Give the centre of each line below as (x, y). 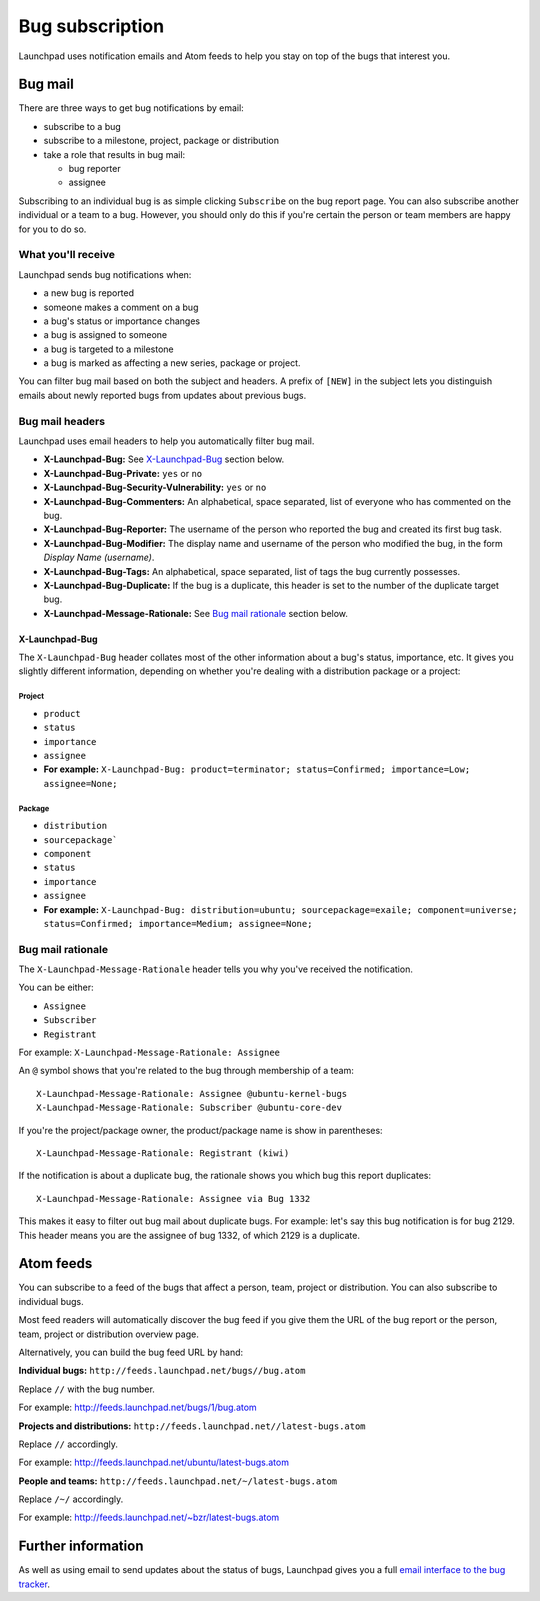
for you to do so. (52, 229)
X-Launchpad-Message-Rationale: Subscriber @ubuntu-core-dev (189, 1108)
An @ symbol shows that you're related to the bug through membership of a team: (186, 1071)
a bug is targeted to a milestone (108, 349)
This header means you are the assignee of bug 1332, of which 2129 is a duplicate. (189, 1235)
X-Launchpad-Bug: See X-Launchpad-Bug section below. (164, 459)
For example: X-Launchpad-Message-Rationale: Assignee (149, 1052)
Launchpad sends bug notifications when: (105, 274)
